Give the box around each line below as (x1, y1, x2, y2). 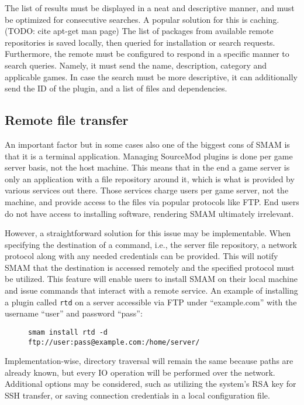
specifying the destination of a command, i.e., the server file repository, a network (5, 238, 297, 250)
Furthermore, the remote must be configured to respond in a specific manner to (5, 47, 289, 60)
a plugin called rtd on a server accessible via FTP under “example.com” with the (5, 295, 297, 308)
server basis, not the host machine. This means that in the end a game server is (5, 161, 290, 173)
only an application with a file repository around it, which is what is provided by (5, 172, 295, 185)
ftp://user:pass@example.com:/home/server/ (28, 338, 200, 346)
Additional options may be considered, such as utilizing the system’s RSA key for (5, 377, 296, 390)
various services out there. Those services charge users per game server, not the (5, 184, 289, 196)
